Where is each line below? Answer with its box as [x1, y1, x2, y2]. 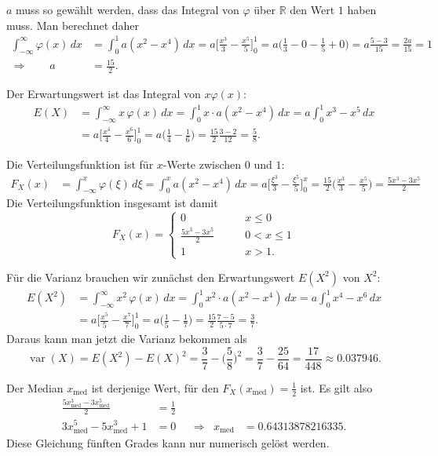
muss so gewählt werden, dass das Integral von [16, 2, 239, 17]
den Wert [290, 2, 335, 17]
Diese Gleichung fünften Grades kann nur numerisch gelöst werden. [6, 434, 330, 451]
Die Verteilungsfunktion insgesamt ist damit [6, 195, 218, 211]
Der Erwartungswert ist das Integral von [6, 85, 201, 101]
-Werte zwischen [162, 156, 242, 173]
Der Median [6, 379, 64, 396]
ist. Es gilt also [300, 379, 373, 396]
